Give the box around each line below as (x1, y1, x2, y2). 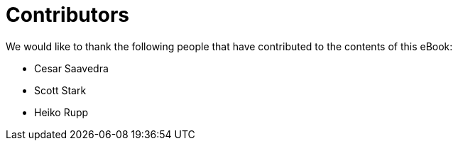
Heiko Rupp (34, 106, 89, 118)
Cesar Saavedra (34, 62, 109, 74)
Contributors (6, 3, 130, 27)
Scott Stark (34, 84, 87, 96)
